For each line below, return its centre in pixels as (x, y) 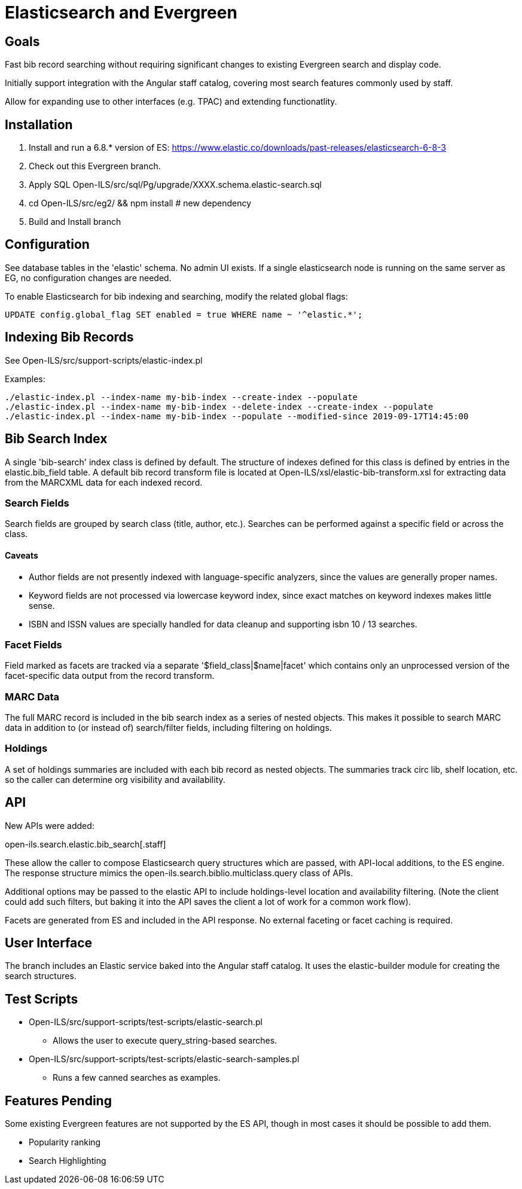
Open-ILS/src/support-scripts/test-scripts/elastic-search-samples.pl (164, 1059)
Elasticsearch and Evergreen (121, 13)
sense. (42, 605)
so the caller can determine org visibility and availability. (115, 779)
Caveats (22, 555)
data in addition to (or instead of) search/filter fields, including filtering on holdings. (168, 728)
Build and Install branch (75, 222)
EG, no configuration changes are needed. (88, 278)
